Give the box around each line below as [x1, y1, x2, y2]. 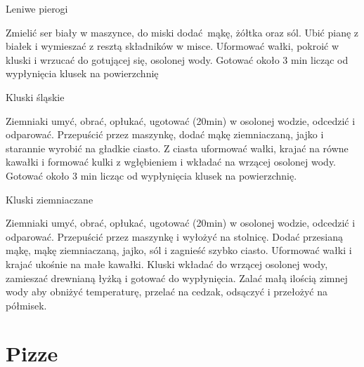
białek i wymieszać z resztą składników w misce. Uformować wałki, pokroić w [6, 39, 339, 53]
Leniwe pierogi [6, 1, 68, 15]
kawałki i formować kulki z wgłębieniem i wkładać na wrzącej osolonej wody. [6, 154, 337, 169]
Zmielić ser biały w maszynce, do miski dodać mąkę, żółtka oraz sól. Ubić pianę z [6, 25, 359, 39]
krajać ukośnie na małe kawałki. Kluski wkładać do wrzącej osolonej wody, [6, 256, 328, 271]
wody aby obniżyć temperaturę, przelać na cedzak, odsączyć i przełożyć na [6, 284, 327, 299]
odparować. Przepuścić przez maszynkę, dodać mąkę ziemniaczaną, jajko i [6, 127, 324, 142]
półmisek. [6, 298, 47, 312]
